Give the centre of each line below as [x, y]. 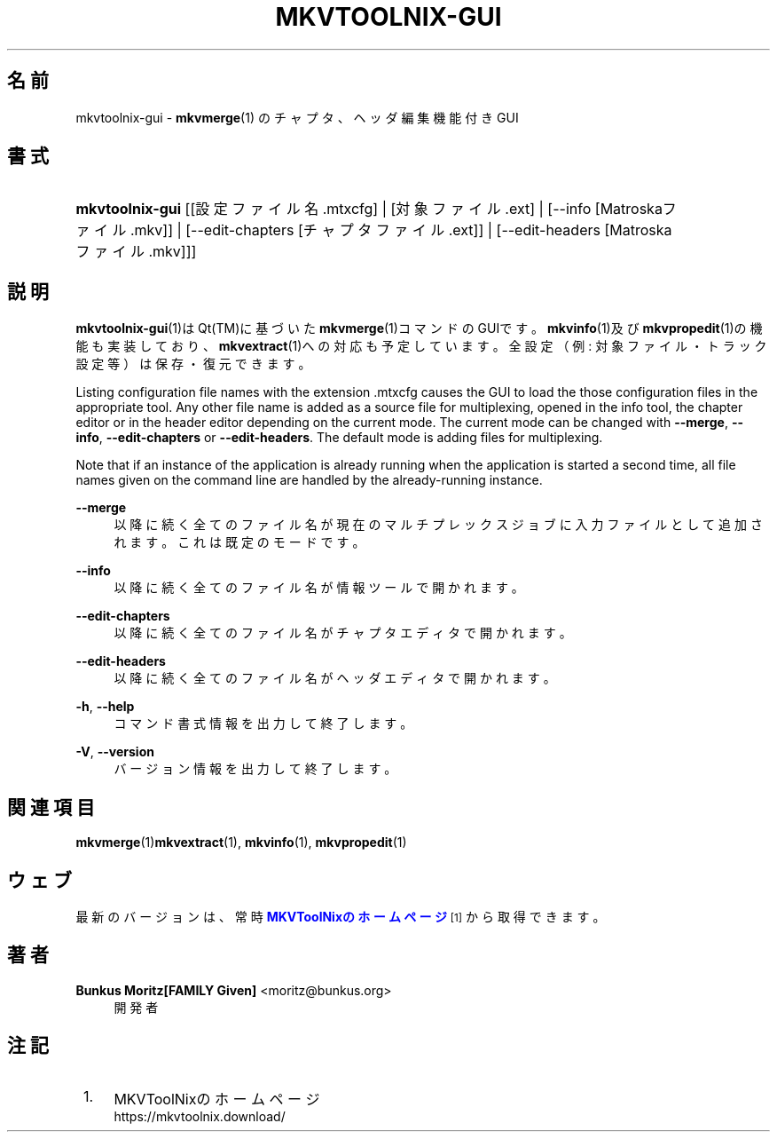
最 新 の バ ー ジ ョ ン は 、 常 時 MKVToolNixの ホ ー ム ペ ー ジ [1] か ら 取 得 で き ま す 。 [341, 916]
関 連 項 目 [51, 807]
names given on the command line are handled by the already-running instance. [309, 480]
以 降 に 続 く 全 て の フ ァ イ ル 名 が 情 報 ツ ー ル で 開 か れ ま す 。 [319, 588]
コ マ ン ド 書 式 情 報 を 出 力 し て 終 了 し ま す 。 [263, 724]
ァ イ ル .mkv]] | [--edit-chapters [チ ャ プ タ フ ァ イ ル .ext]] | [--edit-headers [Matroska [374, 230]
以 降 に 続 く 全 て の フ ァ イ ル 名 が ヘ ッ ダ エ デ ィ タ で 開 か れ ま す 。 [335, 678]
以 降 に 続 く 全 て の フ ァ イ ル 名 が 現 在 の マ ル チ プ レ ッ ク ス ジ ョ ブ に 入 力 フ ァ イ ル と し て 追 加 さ [438, 525]
